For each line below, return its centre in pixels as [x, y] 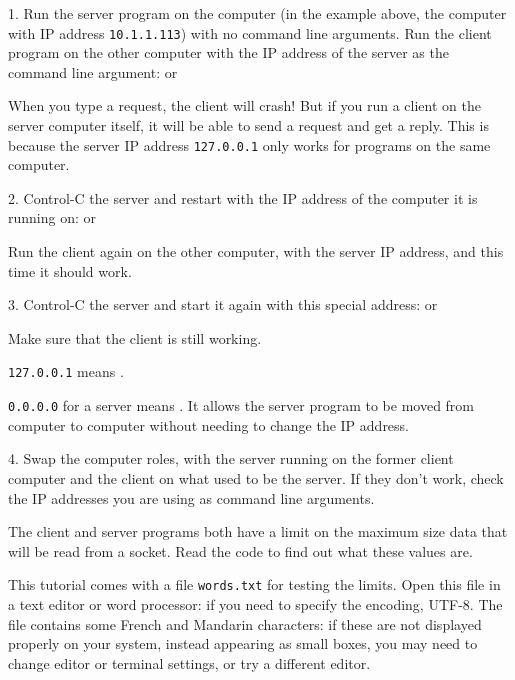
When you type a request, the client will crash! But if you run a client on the [244, 105]
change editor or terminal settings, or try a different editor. [189, 662]
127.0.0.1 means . [66, 371]
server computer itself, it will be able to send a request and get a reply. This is [248, 125]
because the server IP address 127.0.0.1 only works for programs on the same [249, 144]
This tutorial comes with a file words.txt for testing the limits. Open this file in [254, 584]
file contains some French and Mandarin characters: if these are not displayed [245, 623]
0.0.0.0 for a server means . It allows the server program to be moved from [241, 405]
